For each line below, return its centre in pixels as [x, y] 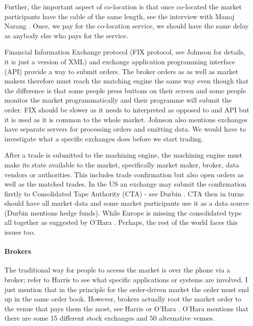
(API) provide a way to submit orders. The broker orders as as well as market [121, 71]
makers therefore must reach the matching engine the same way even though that [127, 81]
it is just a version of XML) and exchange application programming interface [120, 61]
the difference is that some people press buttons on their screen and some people [125, 90]
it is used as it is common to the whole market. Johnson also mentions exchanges [126, 119]
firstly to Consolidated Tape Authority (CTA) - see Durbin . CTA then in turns [124, 193]
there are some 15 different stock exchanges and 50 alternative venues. [110, 318]
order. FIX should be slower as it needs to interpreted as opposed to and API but [127, 109]
